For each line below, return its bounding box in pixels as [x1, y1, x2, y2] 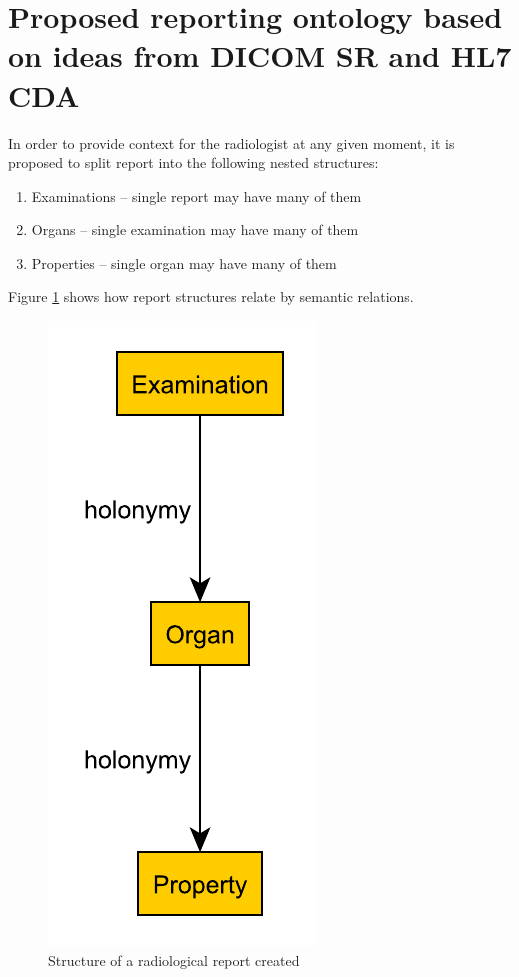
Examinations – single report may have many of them [31, 185, 362, 206]
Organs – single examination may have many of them [31, 219, 359, 240]
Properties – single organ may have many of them [31, 252, 337, 273]
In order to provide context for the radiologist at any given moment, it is [8, 132, 455, 153]
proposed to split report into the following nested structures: [8, 152, 379, 173]
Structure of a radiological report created [48, 949, 300, 970]
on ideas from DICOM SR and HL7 [8, 35, 512, 76]
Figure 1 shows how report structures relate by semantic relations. [8, 286, 414, 307]
